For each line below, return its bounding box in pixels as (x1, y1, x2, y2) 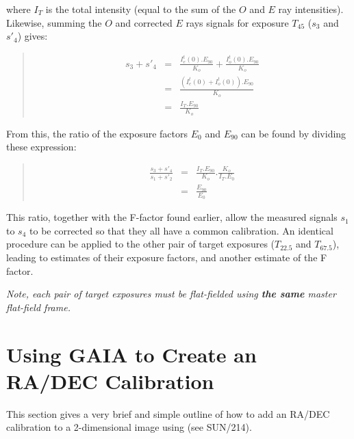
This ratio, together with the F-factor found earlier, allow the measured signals (6, 210, 338, 224)
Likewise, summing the (6, 15, 102, 29)
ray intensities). (278, 2, 344, 16)
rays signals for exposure (186, 15, 289, 29)
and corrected (115, 15, 173, 29)
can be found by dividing (241, 126, 346, 140)
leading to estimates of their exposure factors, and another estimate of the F (6, 250, 327, 264)
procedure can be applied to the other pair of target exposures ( (6, 237, 275, 251)
